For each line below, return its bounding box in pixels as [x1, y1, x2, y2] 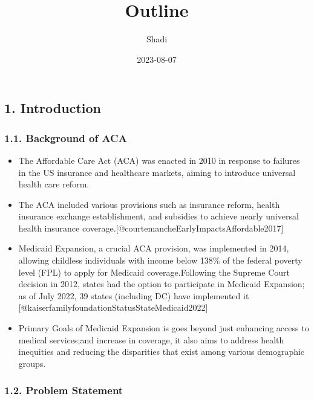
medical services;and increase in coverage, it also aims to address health [18, 333, 284, 346]
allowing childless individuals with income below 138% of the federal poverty [18, 254, 303, 267]
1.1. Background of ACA [4, 130, 127, 145]
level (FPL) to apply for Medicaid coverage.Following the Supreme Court [18, 265, 290, 278]
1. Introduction [4, 99, 101, 117]
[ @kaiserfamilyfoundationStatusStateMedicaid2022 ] [18, 301, 208, 314]
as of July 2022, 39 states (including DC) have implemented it [18, 289, 249, 302]
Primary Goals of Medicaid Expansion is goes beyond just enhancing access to [18, 322, 309, 334]
